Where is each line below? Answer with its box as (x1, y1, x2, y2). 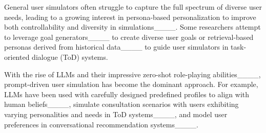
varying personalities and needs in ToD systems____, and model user (4, 108, 228, 119)
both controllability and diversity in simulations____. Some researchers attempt (4, 21, 261, 32)
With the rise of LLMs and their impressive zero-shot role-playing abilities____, (4, 69, 261, 79)
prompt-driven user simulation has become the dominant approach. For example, (4, 79, 258, 90)
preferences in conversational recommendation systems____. (4, 119, 198, 129)
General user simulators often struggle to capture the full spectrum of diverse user (4, 2, 262, 12)
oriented (4, 51, 30, 62)
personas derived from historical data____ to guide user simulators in (4, 41, 229, 52)
